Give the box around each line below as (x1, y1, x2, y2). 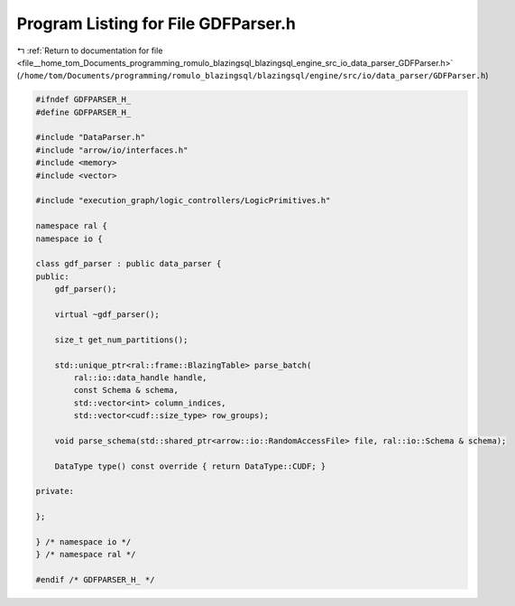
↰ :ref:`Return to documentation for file (16, 45, 163, 56)
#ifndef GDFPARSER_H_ (35, 95, 132, 105)
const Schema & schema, (73, 385, 179, 396)
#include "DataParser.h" (35, 132, 146, 143)
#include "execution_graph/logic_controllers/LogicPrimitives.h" (35, 195, 331, 206)
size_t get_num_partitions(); (54, 334, 189, 345)
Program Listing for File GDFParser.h (16, 14, 297, 33)
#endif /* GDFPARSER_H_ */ (35, 574, 155, 585)
